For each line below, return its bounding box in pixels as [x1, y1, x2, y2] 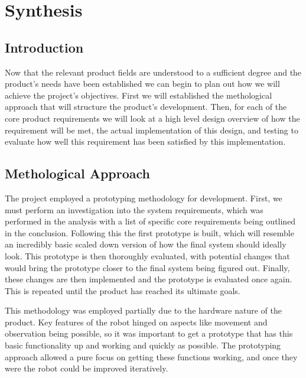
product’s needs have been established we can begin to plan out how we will [5, 77, 280, 90]
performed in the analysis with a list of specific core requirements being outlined [5, 215, 296, 227]
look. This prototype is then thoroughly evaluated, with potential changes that [5, 249, 290, 262]
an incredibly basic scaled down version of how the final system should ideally [5, 238, 287, 250]
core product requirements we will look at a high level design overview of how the [5, 112, 300, 124]
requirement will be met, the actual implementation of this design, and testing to [5, 123, 298, 136]
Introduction [5, 38, 84, 56]
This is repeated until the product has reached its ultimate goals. [5, 284, 240, 296]
